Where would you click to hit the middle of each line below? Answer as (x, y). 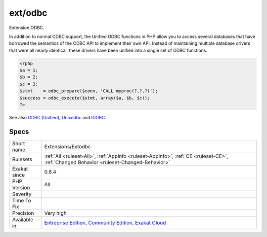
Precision (23, 213)
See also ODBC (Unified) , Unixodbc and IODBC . (58, 118)
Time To (22, 201)
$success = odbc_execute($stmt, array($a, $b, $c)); (85, 98)
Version (21, 187)
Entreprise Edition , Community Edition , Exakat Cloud (105, 223)
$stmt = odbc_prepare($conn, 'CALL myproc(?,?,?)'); (89, 91)
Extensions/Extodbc (67, 146)
